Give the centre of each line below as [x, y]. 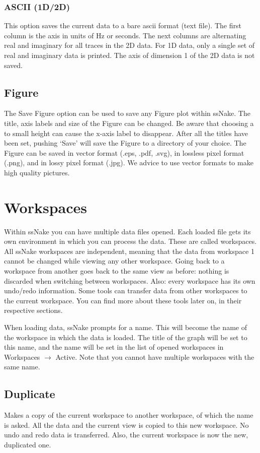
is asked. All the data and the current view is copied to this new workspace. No [126, 425]
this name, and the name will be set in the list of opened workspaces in [114, 347]
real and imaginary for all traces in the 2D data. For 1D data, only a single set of [129, 45]
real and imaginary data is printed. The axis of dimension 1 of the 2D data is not [129, 55]
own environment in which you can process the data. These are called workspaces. [131, 241]
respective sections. [33, 310]
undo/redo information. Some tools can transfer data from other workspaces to [126, 290]
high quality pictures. [37, 172]
